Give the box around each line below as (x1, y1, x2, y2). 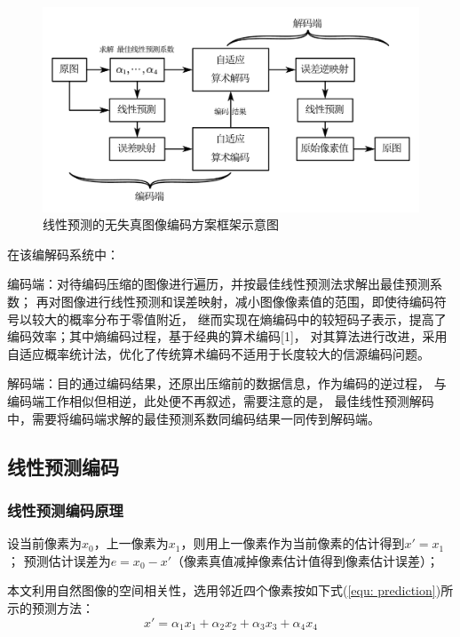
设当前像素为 (7, 534, 82, 553)
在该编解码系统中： (7, 244, 119, 263)
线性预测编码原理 (7, 498, 123, 521)
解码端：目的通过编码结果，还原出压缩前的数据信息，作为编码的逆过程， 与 (7, 374, 447, 393)
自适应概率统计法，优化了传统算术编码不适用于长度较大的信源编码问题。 (7, 344, 430, 362)
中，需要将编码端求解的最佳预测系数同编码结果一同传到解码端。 (7, 409, 380, 427)
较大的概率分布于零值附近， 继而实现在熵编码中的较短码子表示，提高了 (31, 309, 447, 328)
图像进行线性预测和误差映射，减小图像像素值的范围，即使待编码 (60, 292, 434, 310)
